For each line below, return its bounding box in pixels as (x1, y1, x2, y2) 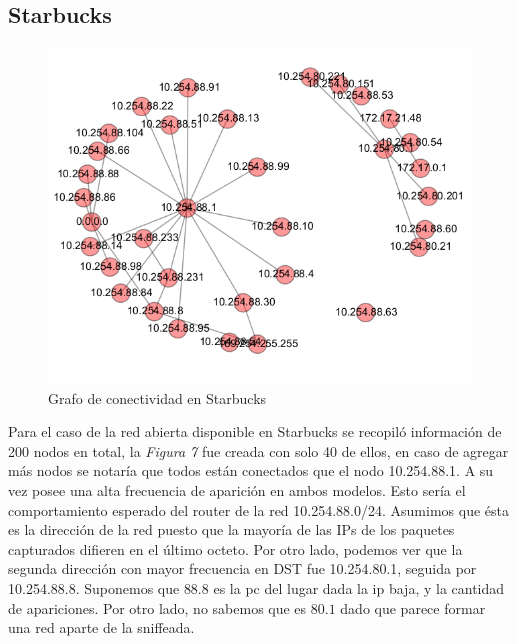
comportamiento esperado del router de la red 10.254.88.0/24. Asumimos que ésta (8, 499, 509, 520)
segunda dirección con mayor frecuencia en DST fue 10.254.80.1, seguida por (8, 558, 477, 579)
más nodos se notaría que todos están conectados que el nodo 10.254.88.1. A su (8, 460, 494, 481)
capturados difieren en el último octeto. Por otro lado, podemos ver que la (8, 538, 463, 559)
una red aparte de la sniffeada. (8, 617, 195, 638)
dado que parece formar (340, 597, 486, 618)
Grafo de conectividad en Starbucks (48, 387, 267, 408)
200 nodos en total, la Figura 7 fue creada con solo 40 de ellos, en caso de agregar (8, 440, 509, 461)
